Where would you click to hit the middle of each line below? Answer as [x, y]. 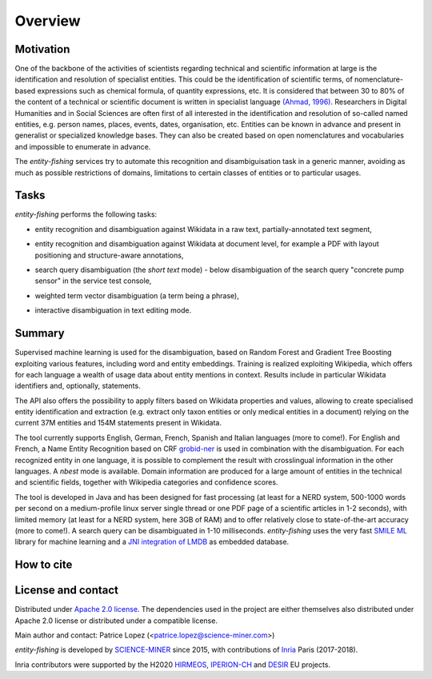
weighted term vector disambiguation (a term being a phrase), [137, 295]
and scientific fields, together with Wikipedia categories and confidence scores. [146, 482]
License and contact [67, 591]
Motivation [42, 49]
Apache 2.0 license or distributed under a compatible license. [116, 621]
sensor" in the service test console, [93, 281]
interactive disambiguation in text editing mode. [113, 310]
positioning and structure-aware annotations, [109, 255]
